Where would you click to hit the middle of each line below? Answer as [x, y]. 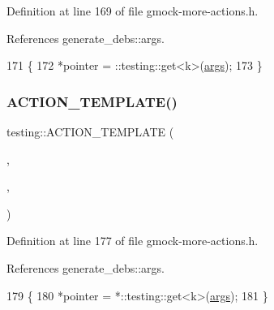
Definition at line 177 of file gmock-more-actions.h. [133, 241]
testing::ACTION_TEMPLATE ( [90, 131]
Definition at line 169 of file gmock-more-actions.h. [133, 11]
